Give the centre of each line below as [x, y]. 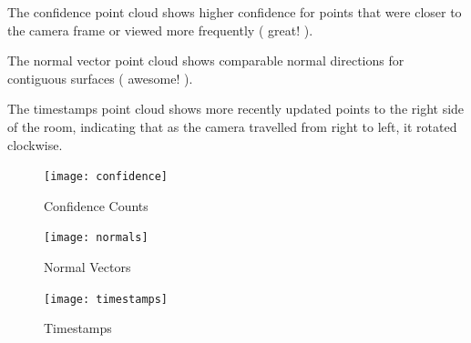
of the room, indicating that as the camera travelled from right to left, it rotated [232, 126]
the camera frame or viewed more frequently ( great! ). [160, 30]
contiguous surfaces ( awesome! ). [100, 78]
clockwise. [35, 144]
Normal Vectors [87, 267]
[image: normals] [96, 238]
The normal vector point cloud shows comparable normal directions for [206, 61]
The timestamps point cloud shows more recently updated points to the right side [236, 109]
